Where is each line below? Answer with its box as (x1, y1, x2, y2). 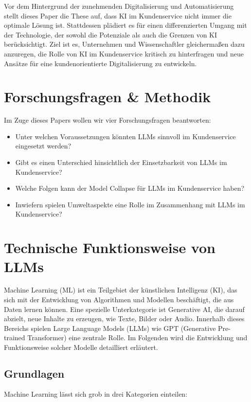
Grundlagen (4, 365, 65, 381)
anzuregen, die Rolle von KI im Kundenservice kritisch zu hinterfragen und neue (4, 48, 244, 58)
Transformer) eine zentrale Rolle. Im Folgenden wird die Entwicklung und (27, 332, 248, 343)
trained (4, 332, 25, 343)
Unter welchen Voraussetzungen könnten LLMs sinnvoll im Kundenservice (15, 131, 236, 141)
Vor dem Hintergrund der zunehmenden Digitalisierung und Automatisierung (4, 1, 234, 11)
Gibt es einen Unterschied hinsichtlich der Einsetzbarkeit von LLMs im (15, 157, 227, 167)
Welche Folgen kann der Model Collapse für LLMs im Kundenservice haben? (15, 183, 245, 193)
